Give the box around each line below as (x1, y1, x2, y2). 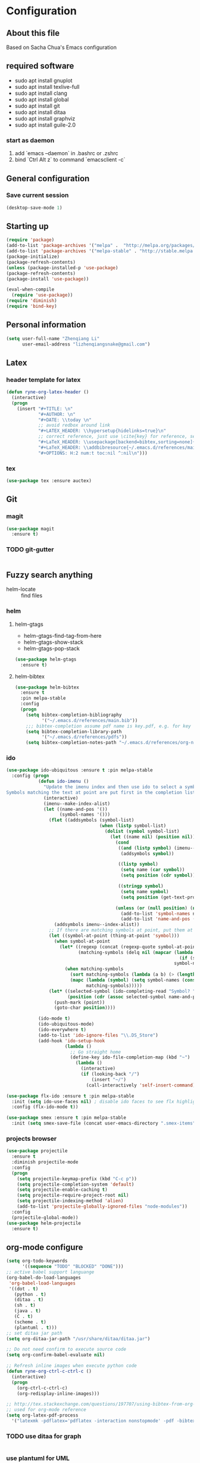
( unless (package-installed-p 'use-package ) (6, 264, 118, 271)
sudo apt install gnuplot (14, 76, 73, 84)
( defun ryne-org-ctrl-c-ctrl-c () (6, 1368, 92, 1375)
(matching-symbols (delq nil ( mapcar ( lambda (78, 949, 193, 955)
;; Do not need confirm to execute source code (6, 1347, 127, 1353)
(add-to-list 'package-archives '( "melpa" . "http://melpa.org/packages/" (6, 243, 198, 249)
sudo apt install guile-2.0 (14, 121, 76, 128)
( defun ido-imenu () (37, 779, 89, 785)
